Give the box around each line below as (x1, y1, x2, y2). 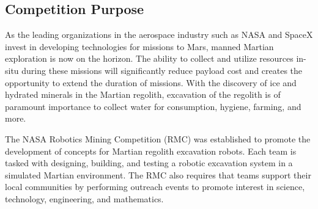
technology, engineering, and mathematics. (5, 192, 164, 205)
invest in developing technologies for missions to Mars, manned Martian (5, 40, 274, 53)
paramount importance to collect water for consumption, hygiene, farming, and (5, 100, 301, 112)
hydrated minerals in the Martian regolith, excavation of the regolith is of (5, 88, 281, 101)
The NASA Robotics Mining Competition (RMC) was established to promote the (5, 132, 311, 145)
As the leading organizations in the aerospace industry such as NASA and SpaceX (5, 28, 313, 41)
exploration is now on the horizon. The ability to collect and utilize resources (5, 52, 294, 65)
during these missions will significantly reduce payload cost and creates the (21, 64, 303, 76)
